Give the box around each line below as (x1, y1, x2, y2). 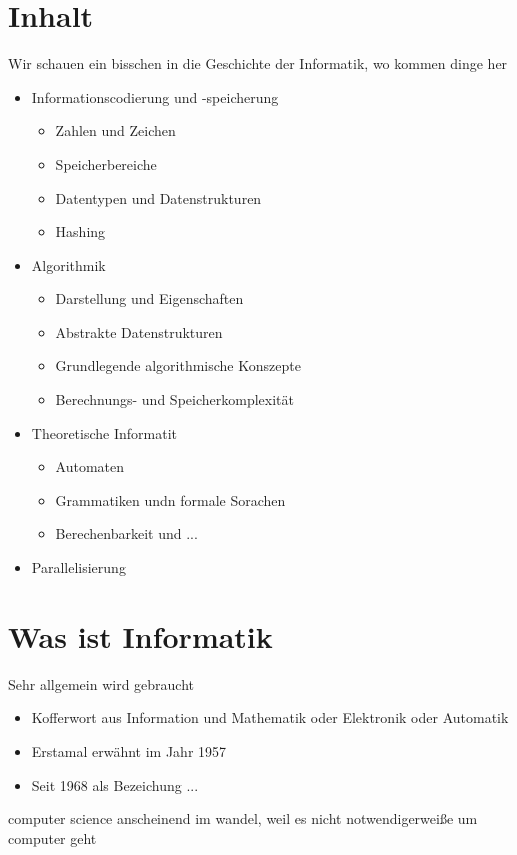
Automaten (55, 456, 125, 477)
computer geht (8, 827, 97, 848)
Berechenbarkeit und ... (55, 523, 198, 544)
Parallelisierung (31, 557, 126, 578)
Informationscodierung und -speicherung (31, 86, 279, 107)
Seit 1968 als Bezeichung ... (31, 774, 199, 795)
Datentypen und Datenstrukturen (55, 187, 262, 208)
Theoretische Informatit (31, 422, 178, 443)
